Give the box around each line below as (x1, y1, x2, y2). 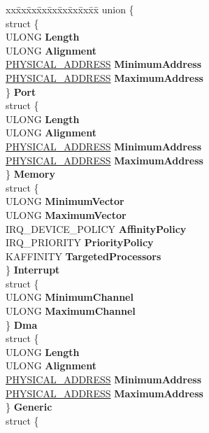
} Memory (6, 166, 55, 181)
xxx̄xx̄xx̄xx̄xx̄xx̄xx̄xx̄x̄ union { (6, 2, 134, 16)
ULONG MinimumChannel (6, 290, 134, 304)
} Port (6, 84, 36, 99)
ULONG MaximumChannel (6, 304, 136, 318)
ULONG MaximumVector (6, 207, 127, 222)
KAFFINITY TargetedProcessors (6, 248, 161, 263)
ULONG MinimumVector (6, 194, 124, 208)
